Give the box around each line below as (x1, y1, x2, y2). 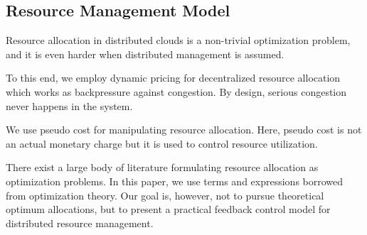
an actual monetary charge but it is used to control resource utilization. (6, 136, 318, 151)
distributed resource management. (6, 215, 154, 230)
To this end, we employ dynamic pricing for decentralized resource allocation (6, 70, 341, 85)
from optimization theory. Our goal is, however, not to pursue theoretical (6, 187, 324, 202)
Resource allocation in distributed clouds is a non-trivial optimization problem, (6, 33, 351, 48)
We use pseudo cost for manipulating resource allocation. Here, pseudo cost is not (6, 122, 362, 137)
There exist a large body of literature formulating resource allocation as (6, 160, 319, 175)
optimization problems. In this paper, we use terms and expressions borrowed (6, 173, 344, 188)
